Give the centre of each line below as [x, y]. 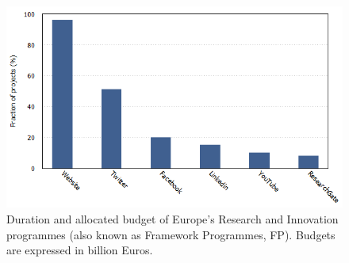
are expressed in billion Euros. [80, 250]
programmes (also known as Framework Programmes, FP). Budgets [171, 234]
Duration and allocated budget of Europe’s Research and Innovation [173, 218]
